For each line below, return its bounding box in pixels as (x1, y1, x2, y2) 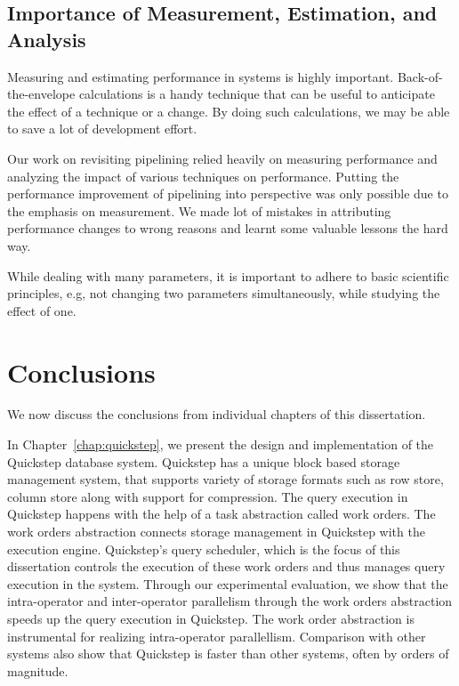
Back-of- (397, 67, 443, 85)
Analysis (7, 25, 86, 52)
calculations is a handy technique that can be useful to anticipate (78, 85, 435, 103)
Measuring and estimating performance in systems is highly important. (7, 67, 394, 85)
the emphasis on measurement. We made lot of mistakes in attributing (7, 201, 391, 220)
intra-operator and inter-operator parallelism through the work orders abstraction (7, 592, 453, 610)
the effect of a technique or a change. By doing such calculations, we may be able (7, 101, 450, 120)
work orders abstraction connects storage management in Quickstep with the (7, 522, 425, 540)
